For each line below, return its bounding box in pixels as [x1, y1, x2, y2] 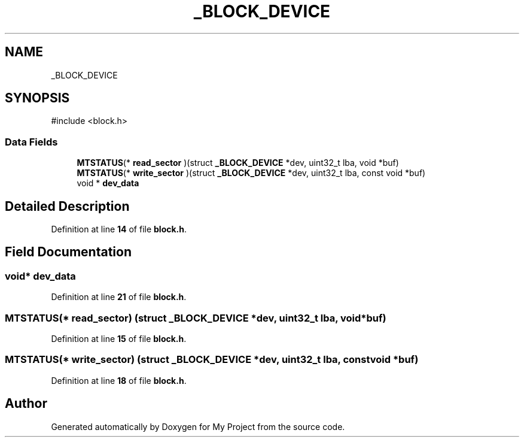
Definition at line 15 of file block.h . [51, 334, 187, 344]
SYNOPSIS [5, 90, 70, 106]
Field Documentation [5, 244, 132, 260]
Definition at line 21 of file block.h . [51, 292, 187, 302]
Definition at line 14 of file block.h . [51, 224, 187, 235]
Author [5, 396, 47, 411]
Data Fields [5, 135, 58, 148]
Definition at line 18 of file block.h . [51, 375, 187, 386]
